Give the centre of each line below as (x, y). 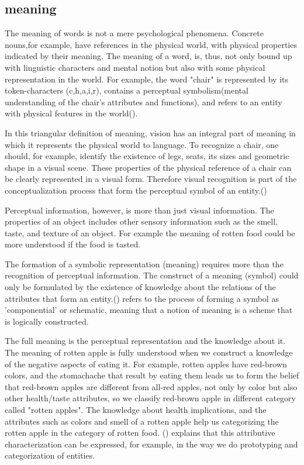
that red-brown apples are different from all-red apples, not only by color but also (151, 386)
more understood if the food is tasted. (73, 244)
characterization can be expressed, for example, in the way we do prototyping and (151, 444)
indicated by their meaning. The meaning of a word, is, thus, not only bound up (148, 56)
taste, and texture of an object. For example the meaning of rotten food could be (150, 232)
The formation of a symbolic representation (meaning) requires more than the (144, 263)
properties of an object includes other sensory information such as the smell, (141, 221)
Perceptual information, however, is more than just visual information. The (139, 210)
